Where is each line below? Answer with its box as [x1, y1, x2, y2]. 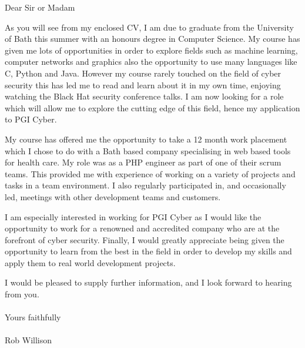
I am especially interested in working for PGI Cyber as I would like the [5, 210, 262, 223]
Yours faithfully [5, 311, 61, 323]
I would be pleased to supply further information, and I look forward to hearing [5, 276, 292, 289]
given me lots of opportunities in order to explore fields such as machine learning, [5, 44, 298, 56]
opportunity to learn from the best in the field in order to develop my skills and [5, 245, 292, 257]
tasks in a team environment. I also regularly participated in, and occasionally [5, 179, 286, 191]
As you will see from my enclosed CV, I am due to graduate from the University [5, 21, 294, 33]
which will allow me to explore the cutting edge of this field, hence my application [5, 101, 300, 114]
